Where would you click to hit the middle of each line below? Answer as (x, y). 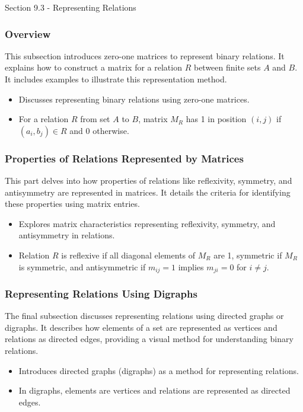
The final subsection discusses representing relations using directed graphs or (144, 316)
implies (191, 266)
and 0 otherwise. (99, 130)
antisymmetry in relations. (67, 235)
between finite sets (227, 67)
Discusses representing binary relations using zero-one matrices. (134, 99)
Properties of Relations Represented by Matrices (124, 158)
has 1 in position (216, 119)
